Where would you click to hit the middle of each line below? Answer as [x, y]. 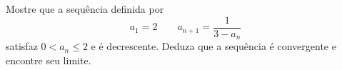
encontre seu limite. [49, 60]
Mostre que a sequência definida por [85, 9]
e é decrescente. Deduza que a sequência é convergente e [213, 46]
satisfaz [22, 46]
